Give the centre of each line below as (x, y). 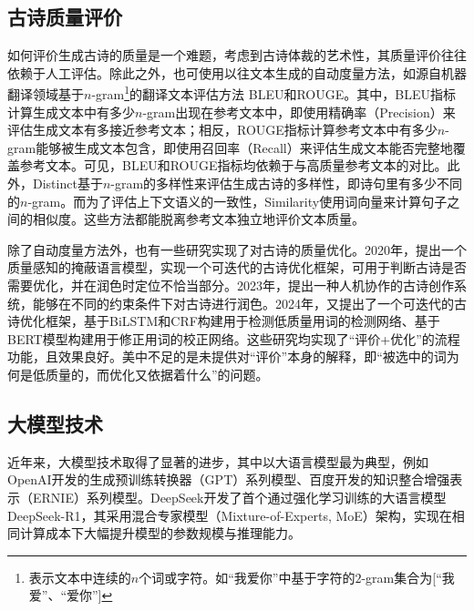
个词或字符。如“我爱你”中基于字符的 (247, 577)
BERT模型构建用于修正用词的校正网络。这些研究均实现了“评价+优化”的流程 (234, 338)
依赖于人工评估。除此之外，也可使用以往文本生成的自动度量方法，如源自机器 (237, 72)
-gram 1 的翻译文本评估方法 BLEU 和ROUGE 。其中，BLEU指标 (273, 93)
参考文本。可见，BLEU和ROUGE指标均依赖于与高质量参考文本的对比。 (233, 165)
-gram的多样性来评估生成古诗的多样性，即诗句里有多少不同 (287, 183)
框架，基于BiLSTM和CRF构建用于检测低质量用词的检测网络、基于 (242, 321)
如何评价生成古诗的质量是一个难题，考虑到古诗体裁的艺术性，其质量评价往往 (237, 55)
